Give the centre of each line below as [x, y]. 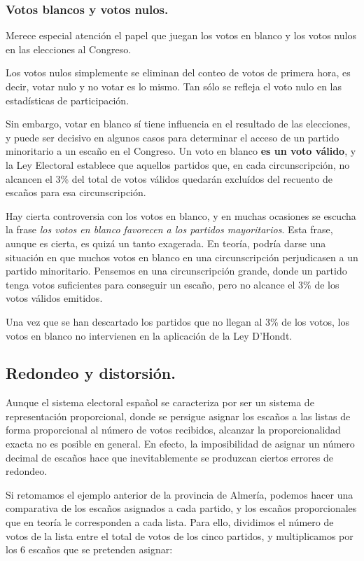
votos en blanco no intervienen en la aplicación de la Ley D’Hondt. [149, 335]
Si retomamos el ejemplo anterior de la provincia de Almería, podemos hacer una [180, 494]
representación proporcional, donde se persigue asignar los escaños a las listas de [178, 416]
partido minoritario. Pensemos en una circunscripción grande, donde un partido [176, 271]
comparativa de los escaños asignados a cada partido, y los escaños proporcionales [181, 508]
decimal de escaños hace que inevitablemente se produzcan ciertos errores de [169, 457]
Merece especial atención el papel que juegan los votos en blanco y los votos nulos [181, 35]
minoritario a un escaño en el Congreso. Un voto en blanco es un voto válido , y [181, 151]
